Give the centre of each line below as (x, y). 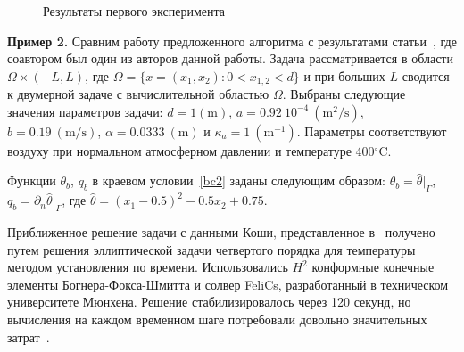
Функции (32, 180)
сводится (426, 75)
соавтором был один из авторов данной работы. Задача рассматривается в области (230, 58)
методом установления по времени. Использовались (148, 267)
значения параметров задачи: (85, 111)
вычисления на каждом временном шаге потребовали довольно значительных (217, 319)
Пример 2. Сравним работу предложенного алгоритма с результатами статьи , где (232, 41)
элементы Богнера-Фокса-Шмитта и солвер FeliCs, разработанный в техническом (228, 284)
